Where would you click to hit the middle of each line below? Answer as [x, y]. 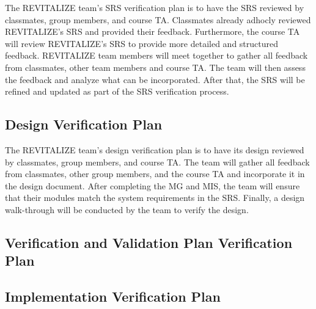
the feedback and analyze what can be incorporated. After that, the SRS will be [155, 79]
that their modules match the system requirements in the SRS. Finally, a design [155, 198]
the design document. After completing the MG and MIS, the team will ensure [152, 185]
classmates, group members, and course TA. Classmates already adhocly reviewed [158, 19]
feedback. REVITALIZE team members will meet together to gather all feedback [156, 55]
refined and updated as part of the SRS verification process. [117, 91]
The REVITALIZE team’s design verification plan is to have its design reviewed [155, 149]
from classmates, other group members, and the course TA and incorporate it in [155, 174]
